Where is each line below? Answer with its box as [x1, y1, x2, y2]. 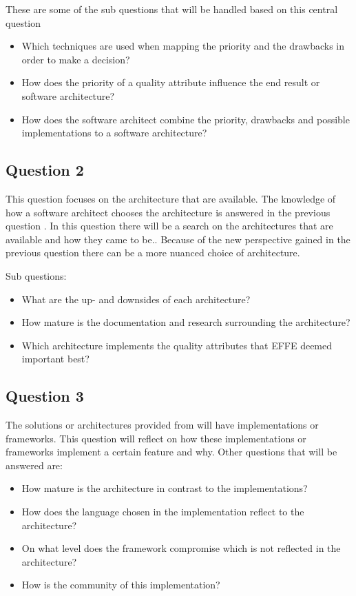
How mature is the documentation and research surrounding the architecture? [21, 315, 350, 329]
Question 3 [6, 385, 84, 407]
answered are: [6, 458, 63, 472]
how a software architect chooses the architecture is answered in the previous [6, 205, 331, 219]
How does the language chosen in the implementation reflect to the [21, 504, 304, 519]
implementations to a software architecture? [21, 125, 207, 140]
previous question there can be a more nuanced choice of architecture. [6, 245, 300, 260]
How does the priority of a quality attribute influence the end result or [21, 75, 320, 90]
